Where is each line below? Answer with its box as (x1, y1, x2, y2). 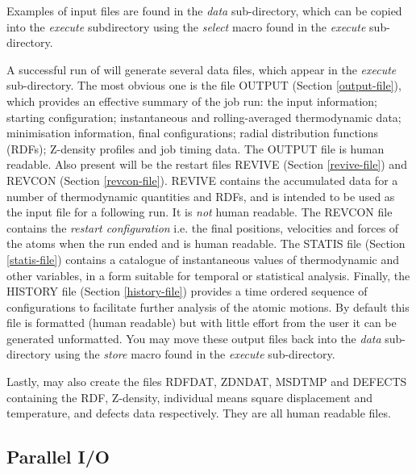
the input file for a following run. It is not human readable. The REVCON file (6, 203, 393, 220)
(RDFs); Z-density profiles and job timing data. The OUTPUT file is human (6, 140, 385, 157)
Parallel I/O (6, 444, 110, 469)
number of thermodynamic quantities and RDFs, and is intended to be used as (6, 187, 395, 204)
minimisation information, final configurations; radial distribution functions (6, 124, 379, 141)
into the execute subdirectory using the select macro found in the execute (6, 18, 366, 35)
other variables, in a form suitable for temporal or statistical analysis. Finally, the (6, 266, 410, 283)
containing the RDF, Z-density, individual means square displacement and (6, 388, 373, 405)
